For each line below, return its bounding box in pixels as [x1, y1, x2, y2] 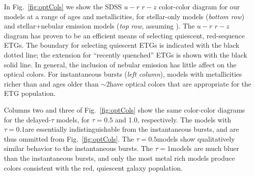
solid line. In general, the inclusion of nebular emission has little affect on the [4, 59, 236, 69]
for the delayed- [4, 114, 51, 124]
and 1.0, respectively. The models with [115, 114, 231, 124]
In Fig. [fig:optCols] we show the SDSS [4, 1, 122, 11]
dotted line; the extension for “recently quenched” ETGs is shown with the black [4, 49, 247, 59]
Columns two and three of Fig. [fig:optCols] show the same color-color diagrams [4, 104, 245, 115]
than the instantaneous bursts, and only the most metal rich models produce [4, 152, 235, 163]
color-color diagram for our [159, 1, 240, 11]
